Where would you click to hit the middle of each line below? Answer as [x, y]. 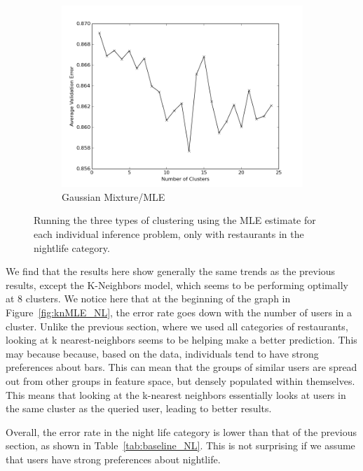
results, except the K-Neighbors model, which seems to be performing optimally [177, 284]
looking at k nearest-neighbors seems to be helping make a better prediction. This [181, 340]
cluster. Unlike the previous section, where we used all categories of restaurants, [177, 326]
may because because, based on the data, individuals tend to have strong [162, 353]
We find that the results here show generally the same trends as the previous [171, 271]
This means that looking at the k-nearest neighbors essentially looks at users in [176, 394]
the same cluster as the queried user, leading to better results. [139, 408]
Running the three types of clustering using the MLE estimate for [175, 220]
